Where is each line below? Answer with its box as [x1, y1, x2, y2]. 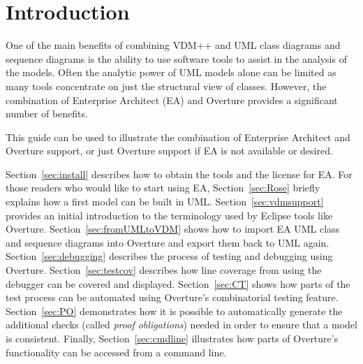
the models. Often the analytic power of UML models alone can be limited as [6, 65, 336, 80]
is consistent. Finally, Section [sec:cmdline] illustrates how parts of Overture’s [6, 331, 339, 345]
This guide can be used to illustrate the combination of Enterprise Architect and [6, 129, 350, 144]
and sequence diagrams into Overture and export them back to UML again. [6, 235, 329, 249]
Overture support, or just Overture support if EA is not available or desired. [6, 143, 333, 158]
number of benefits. [6, 106, 88, 121]
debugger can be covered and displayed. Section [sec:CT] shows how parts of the [6, 276, 350, 291]
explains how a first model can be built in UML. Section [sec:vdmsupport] [6, 194, 324, 209]
